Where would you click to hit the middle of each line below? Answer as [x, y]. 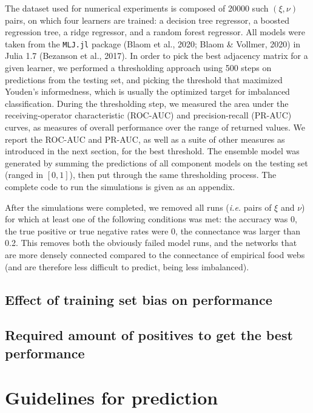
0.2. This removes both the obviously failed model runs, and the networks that [151, 243]
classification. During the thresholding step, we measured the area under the [147, 103]
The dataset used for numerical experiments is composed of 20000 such [137, 8]
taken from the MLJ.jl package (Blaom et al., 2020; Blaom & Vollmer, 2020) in [153, 43]
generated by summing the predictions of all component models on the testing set [156, 162]
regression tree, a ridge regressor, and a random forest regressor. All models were [155, 32]
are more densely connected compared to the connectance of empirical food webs [155, 254]
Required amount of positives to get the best [149, 335]
